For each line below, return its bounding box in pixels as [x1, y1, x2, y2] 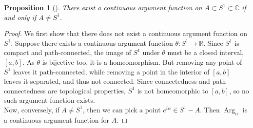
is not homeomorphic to [137, 85, 209, 95]
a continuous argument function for [4, 114, 110, 125]
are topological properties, [48, 85, 126, 95]
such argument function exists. [4, 95, 95, 105]
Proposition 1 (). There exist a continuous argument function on [4, 2, 202, 12]
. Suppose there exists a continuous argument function [11, 37, 173, 48]
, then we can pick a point [82, 104, 161, 114]
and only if [4, 12, 37, 22]
